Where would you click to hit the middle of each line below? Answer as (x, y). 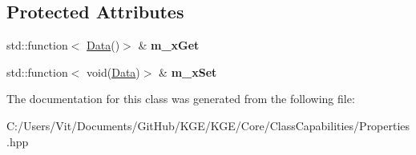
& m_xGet (169, 45)
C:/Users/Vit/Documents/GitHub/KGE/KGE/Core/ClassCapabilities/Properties (208, 125)
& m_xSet (188, 72)
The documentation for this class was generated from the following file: (181, 99)
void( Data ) (113, 72)
